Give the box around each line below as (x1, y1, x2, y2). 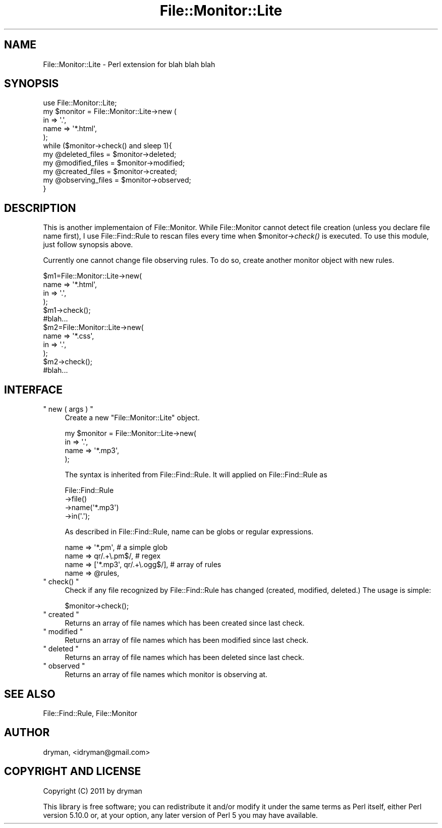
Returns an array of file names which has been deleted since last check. (65, 653, 304, 662)
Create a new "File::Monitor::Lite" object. (65, 413, 200, 422)
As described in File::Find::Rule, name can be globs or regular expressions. (65, 527, 314, 536)
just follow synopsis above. (43, 240, 133, 249)
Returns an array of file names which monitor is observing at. (65, 670, 267, 679)
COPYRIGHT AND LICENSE (4, 765, 141, 778)
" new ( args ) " (43, 405, 93, 414)
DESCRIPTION (4, 201, 76, 214)
